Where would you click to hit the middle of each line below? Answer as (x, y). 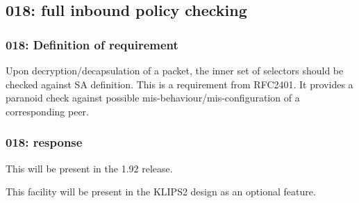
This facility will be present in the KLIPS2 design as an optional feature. (161, 192)
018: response (44, 142)
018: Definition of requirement (92, 44)
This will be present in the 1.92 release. (89, 168)
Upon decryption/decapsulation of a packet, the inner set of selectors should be (175, 70)
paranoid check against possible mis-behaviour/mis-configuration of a (153, 98)
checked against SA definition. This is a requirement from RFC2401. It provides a (179, 84)
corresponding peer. (47, 111)
